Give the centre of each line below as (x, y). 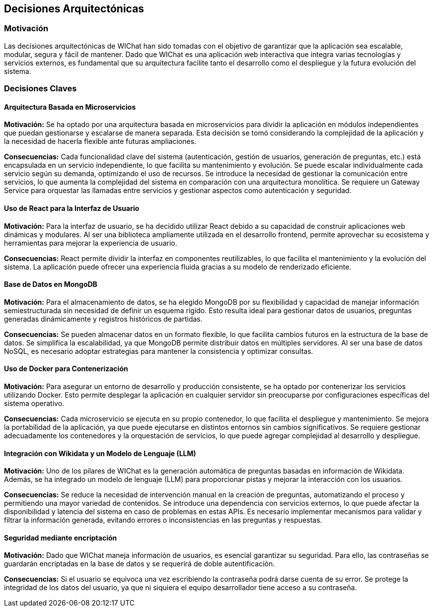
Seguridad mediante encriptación (61, 538)
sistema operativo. (34, 404)
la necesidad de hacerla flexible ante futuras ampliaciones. (100, 141)
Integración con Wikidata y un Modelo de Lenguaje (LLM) (100, 453)
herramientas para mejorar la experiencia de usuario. (91, 243)
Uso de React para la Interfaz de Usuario (72, 208)
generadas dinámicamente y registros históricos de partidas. (103, 319)
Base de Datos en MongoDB (51, 284)
